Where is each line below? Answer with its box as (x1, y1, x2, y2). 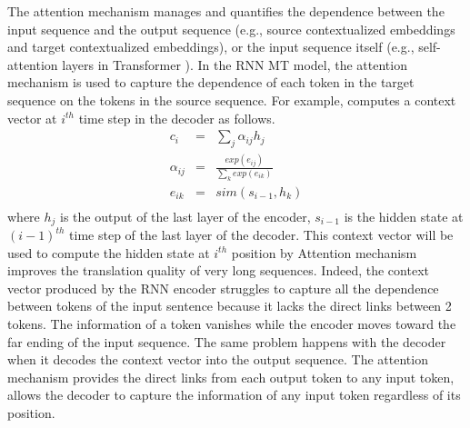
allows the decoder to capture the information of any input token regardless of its (7, 385, 461, 404)
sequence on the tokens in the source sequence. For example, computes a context (7, 90, 456, 109)
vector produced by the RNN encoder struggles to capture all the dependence (7, 278, 439, 297)
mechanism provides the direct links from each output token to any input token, (7, 367, 455, 386)
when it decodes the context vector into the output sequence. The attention (7, 350, 428, 369)
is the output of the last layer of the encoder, (60, 206, 311, 225)
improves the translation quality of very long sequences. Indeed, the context (7, 261, 429, 280)
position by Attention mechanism (231, 243, 417, 262)
